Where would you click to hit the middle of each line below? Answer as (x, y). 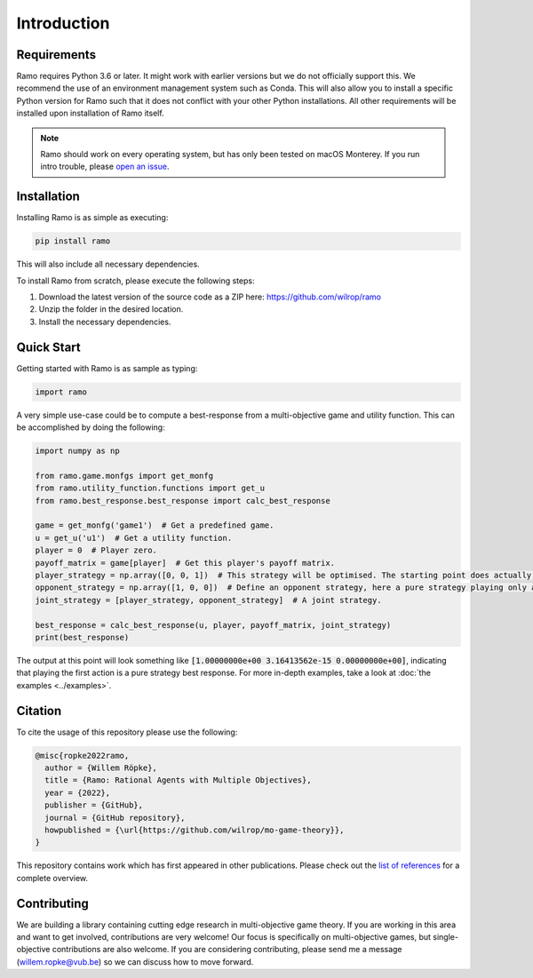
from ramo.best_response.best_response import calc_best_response (183, 501)
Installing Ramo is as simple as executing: (92, 218)
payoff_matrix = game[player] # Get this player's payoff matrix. (185, 563)
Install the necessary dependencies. (105, 322)
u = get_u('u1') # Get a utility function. (134, 538)
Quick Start (48, 347)
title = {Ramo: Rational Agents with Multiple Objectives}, (178, 780)
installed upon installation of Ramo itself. (90, 113)
